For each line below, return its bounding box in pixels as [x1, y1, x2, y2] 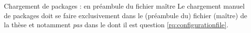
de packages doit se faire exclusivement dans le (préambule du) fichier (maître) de [4, 10, 247, 20]
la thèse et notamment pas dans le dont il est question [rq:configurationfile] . [4, 20, 229, 30]
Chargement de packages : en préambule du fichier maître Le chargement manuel [4, 1, 245, 11]
